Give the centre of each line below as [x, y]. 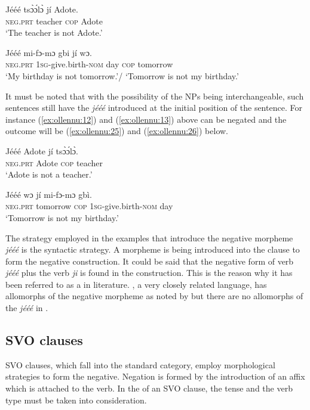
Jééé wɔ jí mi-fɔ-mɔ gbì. [49, 194]
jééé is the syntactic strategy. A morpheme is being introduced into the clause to [153, 249]
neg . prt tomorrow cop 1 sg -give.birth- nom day [89, 206]
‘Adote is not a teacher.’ [49, 174]
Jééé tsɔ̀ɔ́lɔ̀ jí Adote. [42, 9]
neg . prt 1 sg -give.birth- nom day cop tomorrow [89, 64]
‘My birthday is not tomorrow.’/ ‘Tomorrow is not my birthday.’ [122, 75]
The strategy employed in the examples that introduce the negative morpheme [149, 237]
